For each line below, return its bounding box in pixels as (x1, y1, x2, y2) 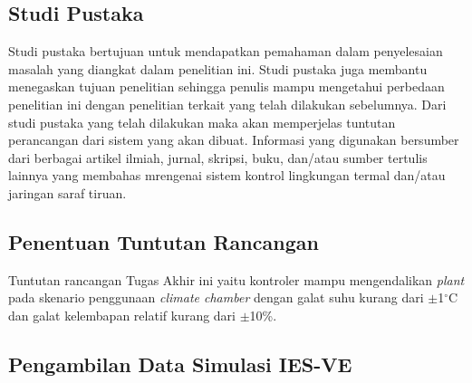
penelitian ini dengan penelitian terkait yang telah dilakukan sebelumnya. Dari (8, 94, 447, 113)
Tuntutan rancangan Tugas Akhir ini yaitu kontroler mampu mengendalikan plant (8, 270, 465, 289)
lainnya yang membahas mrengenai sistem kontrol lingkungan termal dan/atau (8, 166, 446, 185)
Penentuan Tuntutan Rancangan (8, 227, 319, 255)
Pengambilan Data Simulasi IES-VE (8, 349, 352, 378)
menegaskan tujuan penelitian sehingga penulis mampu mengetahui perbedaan (8, 77, 445, 96)
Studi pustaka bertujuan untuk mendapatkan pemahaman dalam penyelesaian (8, 42, 443, 61)
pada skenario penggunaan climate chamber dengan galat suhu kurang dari (8, 288, 424, 307)
